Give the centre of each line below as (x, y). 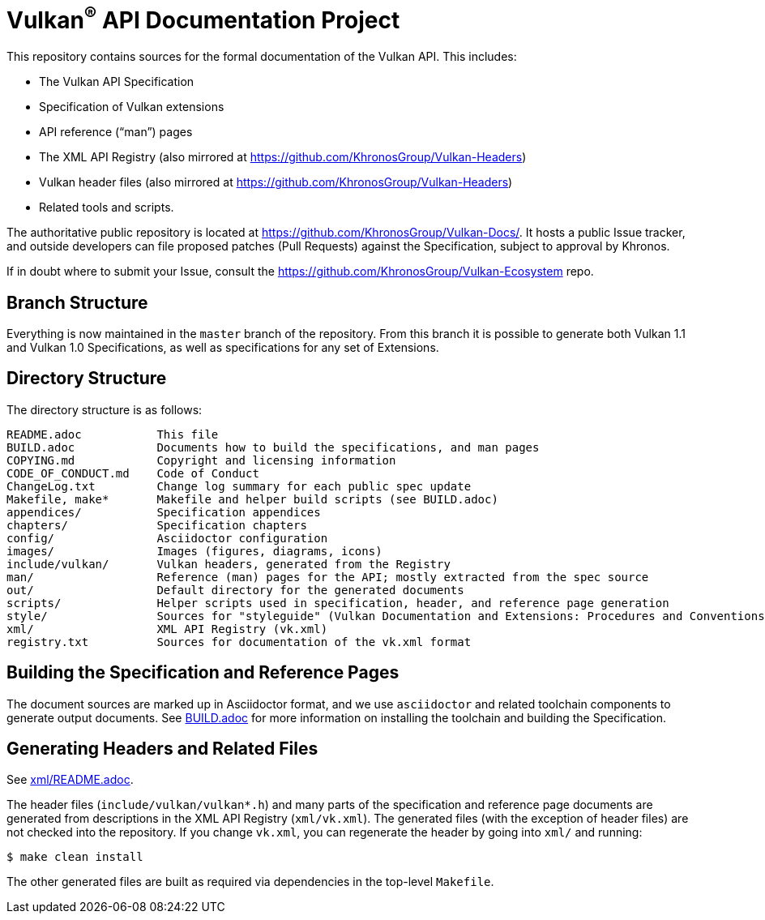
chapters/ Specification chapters (157, 525)
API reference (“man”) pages (116, 132)
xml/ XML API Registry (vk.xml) (167, 629)
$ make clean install (75, 857)
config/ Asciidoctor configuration (167, 538)
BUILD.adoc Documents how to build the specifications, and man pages (273, 447)
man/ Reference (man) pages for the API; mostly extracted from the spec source (328, 577)
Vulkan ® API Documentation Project (203, 18)
